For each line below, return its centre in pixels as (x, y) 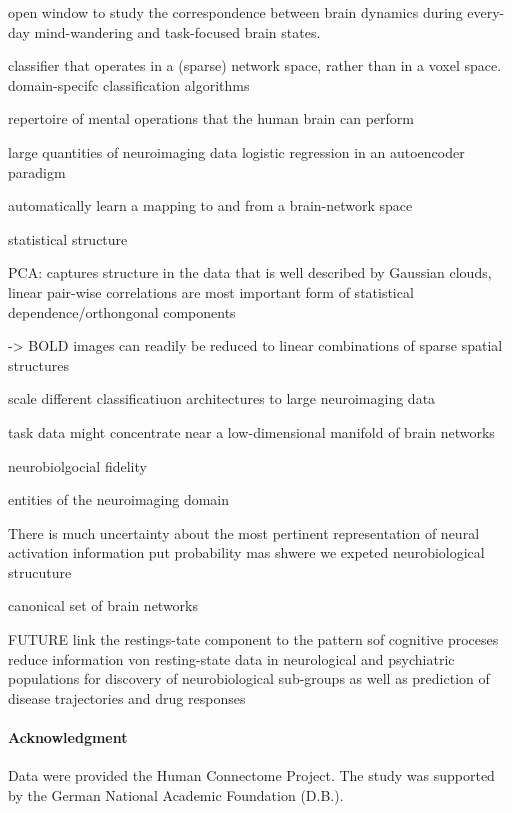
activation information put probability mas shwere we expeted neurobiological (246, 552)
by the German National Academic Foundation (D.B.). (176, 794)
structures (38, 364)
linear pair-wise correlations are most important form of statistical (211, 291)
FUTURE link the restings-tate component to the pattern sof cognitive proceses (253, 639)
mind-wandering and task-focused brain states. (177, 31)
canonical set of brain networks (103, 605)
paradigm (37, 171)
